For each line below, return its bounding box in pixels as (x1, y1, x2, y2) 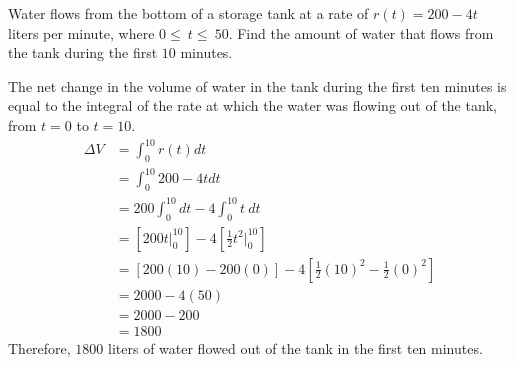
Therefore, (8, 337, 71, 358)
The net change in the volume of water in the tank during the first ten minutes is (8, 75, 507, 96)
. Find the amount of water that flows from (228, 22, 494, 43)
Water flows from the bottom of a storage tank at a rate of (8, 3, 369, 23)
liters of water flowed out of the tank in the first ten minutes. (108, 337, 483, 358)
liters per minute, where (8, 22, 155, 43)
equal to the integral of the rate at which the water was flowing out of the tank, (8, 95, 498, 116)
